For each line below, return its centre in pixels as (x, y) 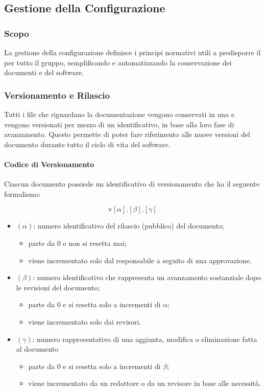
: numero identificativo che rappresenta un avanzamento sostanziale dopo (147, 277)
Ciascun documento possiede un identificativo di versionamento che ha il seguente (132, 184)
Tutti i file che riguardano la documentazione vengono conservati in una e (119, 114)
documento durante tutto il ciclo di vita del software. (87, 144)
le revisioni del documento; (58, 287)
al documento (37, 349)
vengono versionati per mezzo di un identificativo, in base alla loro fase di (119, 124)
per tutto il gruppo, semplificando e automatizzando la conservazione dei (118, 62)
